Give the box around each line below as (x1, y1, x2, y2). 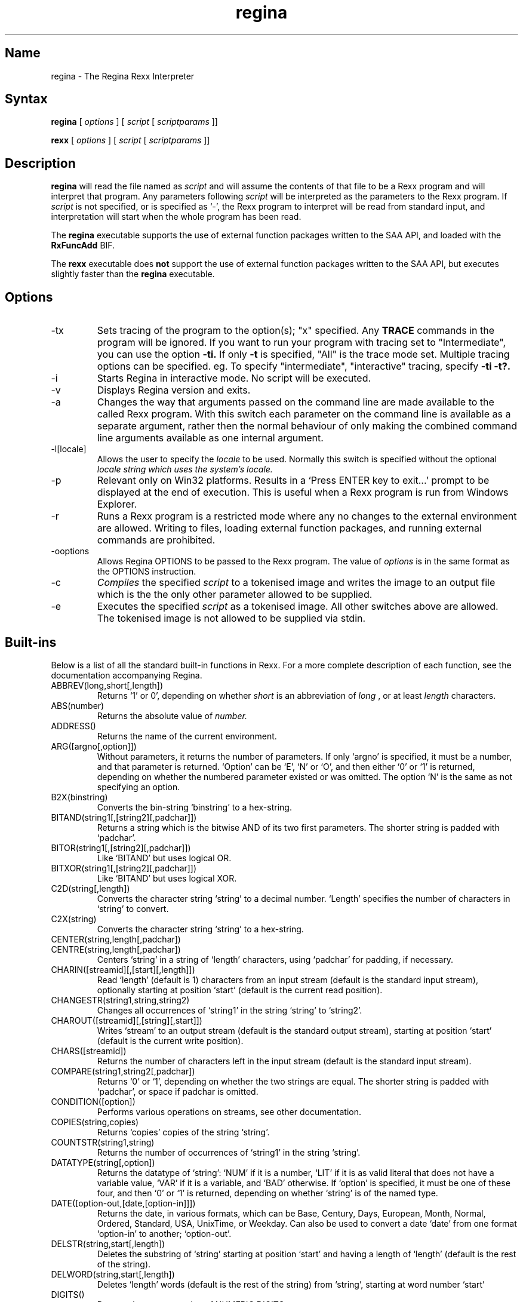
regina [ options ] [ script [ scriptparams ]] (51, 116, 218, 127)
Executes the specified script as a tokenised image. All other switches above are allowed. (97, 600, 499, 613)
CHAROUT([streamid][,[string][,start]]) (51, 1015, 202, 1025)
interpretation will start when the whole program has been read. (51, 211, 302, 222)
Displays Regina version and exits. (97, 384, 251, 397)
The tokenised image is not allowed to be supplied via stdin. (97, 612, 366, 625)
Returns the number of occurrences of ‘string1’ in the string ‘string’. (97, 1147, 361, 1157)
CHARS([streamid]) (51, 1045, 127, 1056)
